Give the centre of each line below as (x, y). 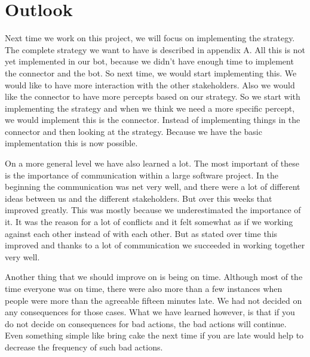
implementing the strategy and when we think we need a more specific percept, (150, 108)
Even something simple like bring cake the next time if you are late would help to (154, 335)
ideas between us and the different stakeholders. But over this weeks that (139, 198)
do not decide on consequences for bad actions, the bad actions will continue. (146, 323)
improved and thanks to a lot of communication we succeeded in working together (155, 245)
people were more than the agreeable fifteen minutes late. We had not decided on (154, 300)
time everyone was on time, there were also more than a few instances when (144, 288)
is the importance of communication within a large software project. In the (142, 175)
